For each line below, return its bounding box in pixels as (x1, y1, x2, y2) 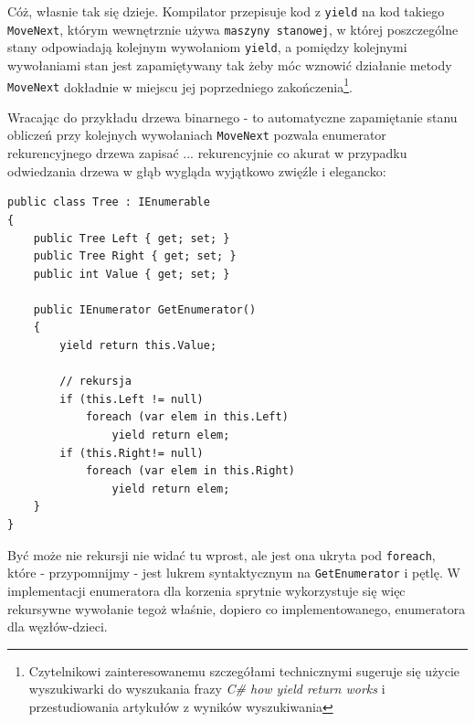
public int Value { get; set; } (33, 267, 230, 281)
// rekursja (59, 375, 132, 388)
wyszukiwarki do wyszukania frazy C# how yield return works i (28, 679, 385, 698)
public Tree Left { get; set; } (33, 231, 230, 245)
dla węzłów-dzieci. (7, 617, 108, 636)
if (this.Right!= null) (59, 446, 204, 460)
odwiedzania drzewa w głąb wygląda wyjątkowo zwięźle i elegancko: (7, 161, 386, 180)
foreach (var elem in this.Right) (85, 464, 295, 478)
